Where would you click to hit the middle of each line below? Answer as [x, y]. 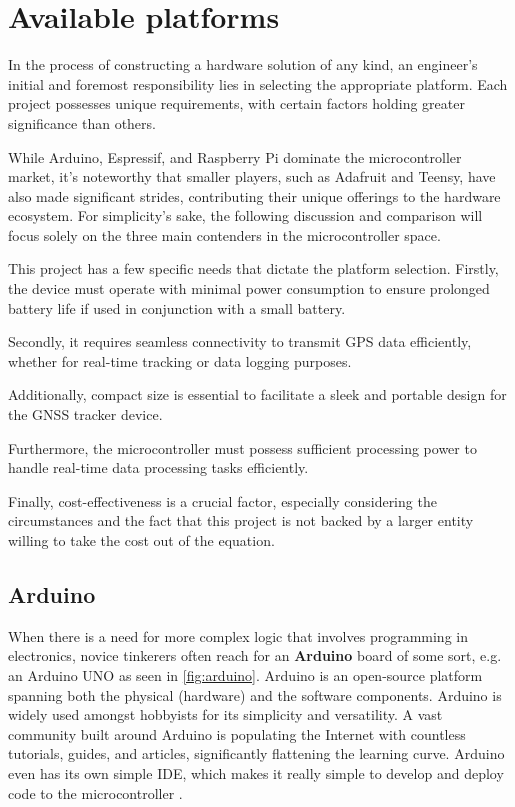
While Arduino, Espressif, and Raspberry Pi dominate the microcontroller [235, 156]
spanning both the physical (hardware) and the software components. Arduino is [255, 694]
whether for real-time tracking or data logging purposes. [180, 360]
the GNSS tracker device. [85, 414]
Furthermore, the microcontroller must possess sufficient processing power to [242, 447]
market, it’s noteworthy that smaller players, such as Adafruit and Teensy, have [252, 176]
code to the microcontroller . [95, 792]
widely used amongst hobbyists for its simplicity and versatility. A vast [225, 714]
